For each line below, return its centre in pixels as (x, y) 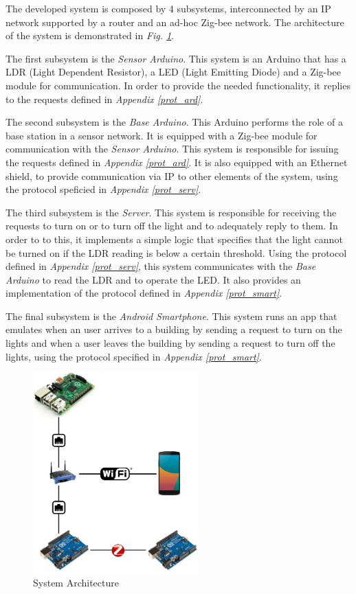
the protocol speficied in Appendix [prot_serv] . (103, 189)
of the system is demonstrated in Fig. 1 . (90, 35)
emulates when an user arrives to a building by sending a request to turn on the (174, 329)
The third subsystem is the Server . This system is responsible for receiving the (171, 212)
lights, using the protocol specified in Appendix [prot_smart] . (134, 356)
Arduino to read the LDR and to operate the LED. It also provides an (153, 279)
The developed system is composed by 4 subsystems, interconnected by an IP (168, 8)
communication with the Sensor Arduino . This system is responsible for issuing (172, 149)
